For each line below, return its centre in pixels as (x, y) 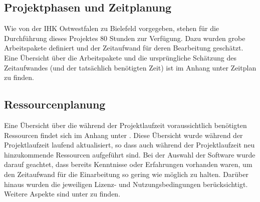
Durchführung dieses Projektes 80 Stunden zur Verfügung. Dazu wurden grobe (125, 38)
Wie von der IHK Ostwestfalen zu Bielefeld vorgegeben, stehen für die (112, 28)
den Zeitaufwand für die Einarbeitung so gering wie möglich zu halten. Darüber (126, 174)
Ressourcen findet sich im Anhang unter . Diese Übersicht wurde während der (123, 135)
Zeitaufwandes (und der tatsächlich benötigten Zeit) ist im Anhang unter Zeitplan (130, 67)
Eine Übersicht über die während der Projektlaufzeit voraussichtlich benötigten (125, 125)
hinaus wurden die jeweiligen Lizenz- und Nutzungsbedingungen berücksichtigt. (126, 184)
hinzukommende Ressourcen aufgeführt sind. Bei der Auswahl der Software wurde (130, 154)
